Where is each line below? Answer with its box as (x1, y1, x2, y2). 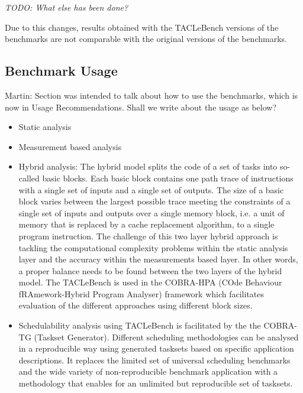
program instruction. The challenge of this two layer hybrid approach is (18, 229, 278, 242)
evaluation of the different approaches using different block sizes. (18, 299, 253, 311)
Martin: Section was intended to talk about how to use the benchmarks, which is (5, 89, 298, 101)
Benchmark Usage (5, 61, 118, 80)
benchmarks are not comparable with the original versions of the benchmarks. (5, 33, 287, 45)
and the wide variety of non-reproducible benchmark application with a (18, 365, 278, 378)
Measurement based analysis (18, 140, 122, 152)
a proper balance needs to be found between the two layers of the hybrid (18, 264, 282, 277)
